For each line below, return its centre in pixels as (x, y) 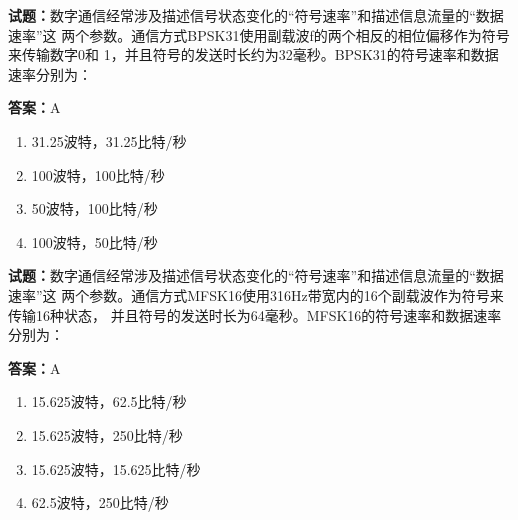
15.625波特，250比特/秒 (107, 434)
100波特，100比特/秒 (98, 174)
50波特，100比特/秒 (94, 208)
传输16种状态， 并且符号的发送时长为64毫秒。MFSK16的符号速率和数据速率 (255, 314)
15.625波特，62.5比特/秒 (109, 401)
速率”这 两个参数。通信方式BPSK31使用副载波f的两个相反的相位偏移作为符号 (259, 34)
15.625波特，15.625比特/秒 (116, 468)
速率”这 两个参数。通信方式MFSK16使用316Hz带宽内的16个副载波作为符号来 (256, 294)
